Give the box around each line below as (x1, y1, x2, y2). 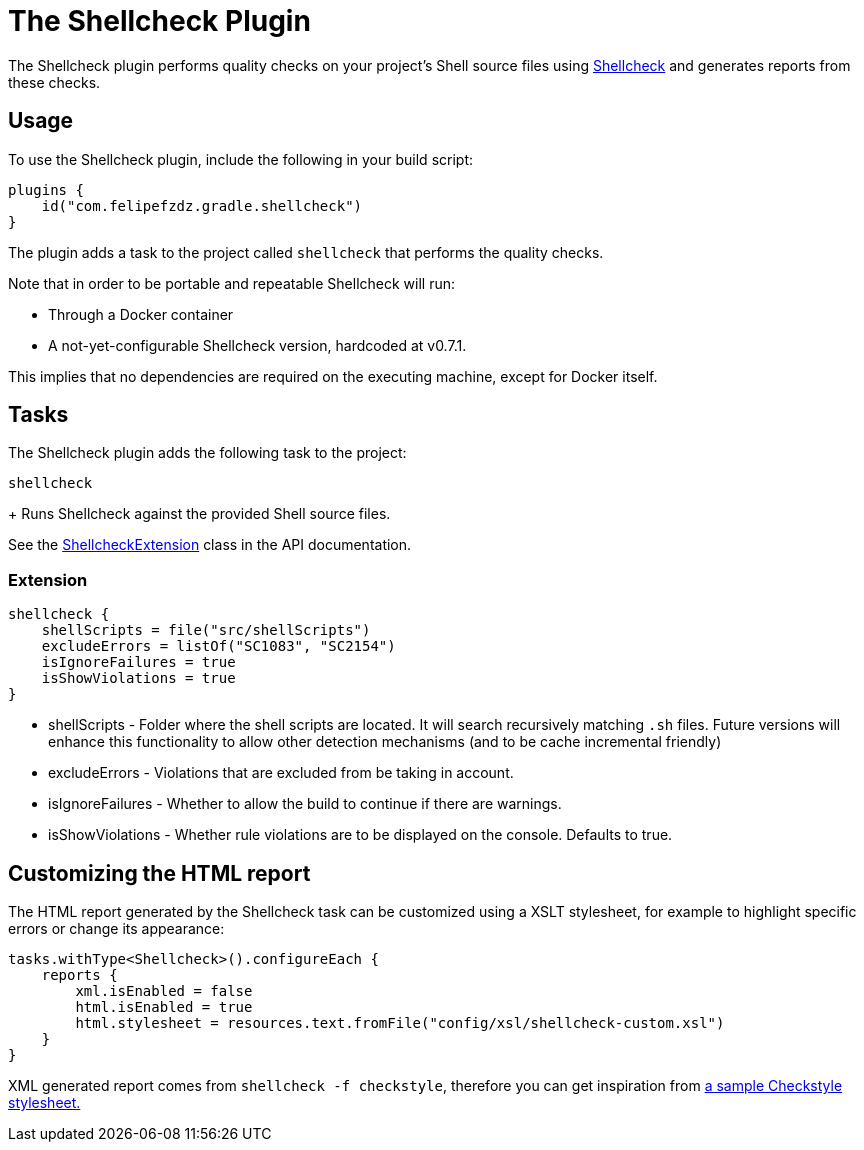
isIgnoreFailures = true (41, 654, 236, 671)
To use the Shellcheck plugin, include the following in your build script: (8, 150, 474, 168)
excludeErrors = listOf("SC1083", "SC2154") (41, 638, 396, 655)
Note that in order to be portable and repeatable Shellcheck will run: (8, 274, 456, 292)
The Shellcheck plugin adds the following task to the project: (8, 444, 407, 462)
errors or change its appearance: (8, 920, 225, 938)
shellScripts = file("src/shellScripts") (41, 622, 371, 639)
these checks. (8, 73, 101, 91)
